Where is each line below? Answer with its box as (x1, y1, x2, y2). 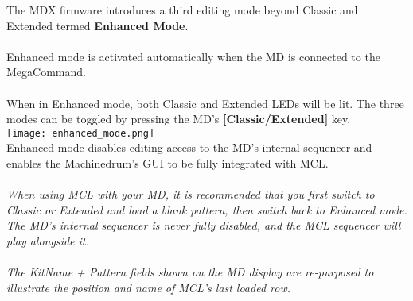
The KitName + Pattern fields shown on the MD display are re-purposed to (6, 264, 374, 280)
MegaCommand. (6, 64, 86, 80)
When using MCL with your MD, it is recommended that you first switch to (6, 186, 375, 203)
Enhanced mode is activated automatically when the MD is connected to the (6, 48, 380, 64)
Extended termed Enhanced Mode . (6, 17, 189, 33)
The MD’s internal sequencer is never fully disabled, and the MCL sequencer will (6, 217, 401, 233)
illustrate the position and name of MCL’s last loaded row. (6, 279, 290, 295)
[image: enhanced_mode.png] (6, 127, 155, 139)
